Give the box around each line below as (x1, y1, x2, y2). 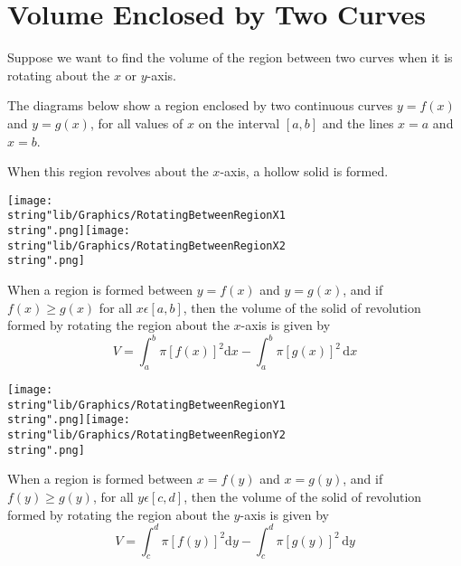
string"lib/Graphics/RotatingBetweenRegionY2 (7, 429, 286, 442)
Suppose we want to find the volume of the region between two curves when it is (7, 48, 453, 67)
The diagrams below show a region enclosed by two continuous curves (7, 96, 393, 115)
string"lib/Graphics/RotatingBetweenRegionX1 (7, 209, 286, 222)
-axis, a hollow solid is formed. (220, 162, 389, 181)
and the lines (322, 113, 394, 132)
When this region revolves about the (7, 162, 209, 181)
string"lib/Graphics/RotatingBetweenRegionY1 (7, 398, 286, 411)
